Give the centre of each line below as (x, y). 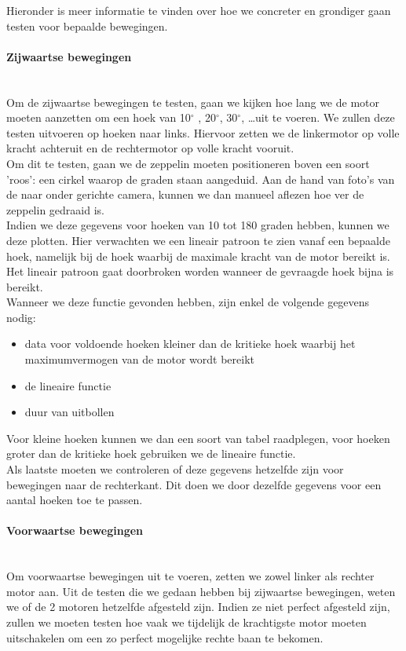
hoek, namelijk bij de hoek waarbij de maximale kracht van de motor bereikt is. (198, 256)
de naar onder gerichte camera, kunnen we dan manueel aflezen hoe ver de (185, 194)
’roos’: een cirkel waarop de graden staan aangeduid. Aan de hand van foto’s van (201, 179)
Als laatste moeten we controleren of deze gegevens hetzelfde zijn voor (175, 469)
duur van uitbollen (69, 412)
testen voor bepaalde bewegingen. (87, 26)
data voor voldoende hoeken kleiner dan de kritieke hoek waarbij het (190, 344)
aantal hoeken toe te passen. (75, 500)
